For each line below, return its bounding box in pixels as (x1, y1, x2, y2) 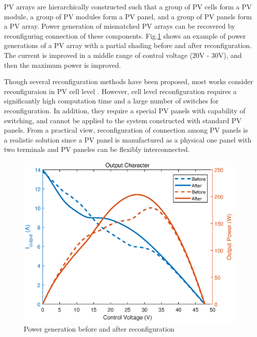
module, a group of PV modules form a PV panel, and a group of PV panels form (4, 11, 252, 21)
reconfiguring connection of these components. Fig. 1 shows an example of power (4, 30, 246, 41)
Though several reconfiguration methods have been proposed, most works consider (4, 76, 253, 87)
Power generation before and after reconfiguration (24, 324, 174, 334)
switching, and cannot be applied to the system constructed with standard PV (4, 115, 242, 125)
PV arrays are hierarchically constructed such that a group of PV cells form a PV (4, 1, 252, 11)
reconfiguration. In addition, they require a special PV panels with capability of (4, 105, 246, 115)
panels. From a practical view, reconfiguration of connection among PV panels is (4, 125, 248, 135)
